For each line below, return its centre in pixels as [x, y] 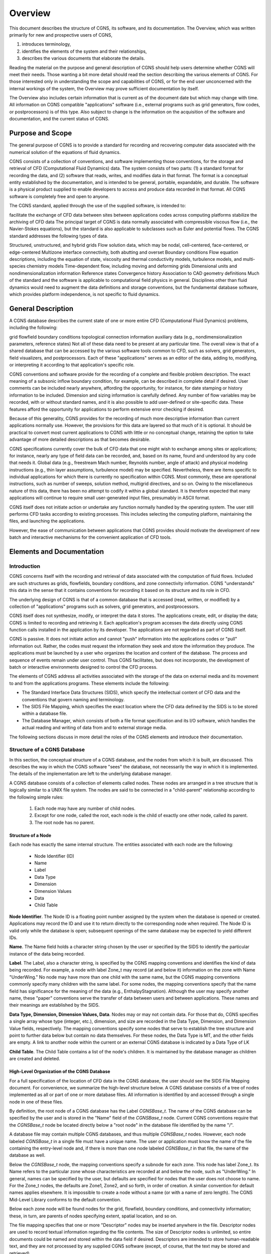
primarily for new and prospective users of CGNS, [61, 35]
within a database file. [45, 714]
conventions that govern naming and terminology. [73, 699]
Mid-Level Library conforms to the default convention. [65, 1199]
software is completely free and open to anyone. [59, 196]
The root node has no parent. [64, 822]
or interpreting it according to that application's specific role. [72, 365]
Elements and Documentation [56, 552]
